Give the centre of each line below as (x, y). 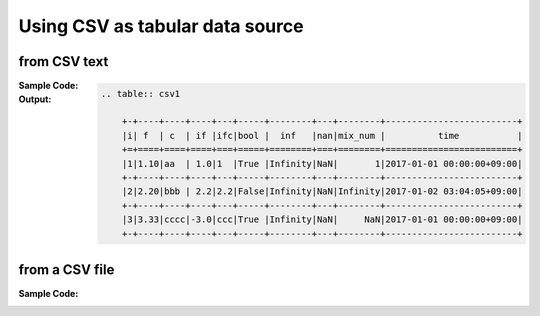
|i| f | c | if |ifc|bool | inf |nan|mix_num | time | (322, 135)
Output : (35, 99)
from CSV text (63, 61)
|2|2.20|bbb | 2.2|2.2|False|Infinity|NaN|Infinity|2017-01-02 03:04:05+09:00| (322, 191)
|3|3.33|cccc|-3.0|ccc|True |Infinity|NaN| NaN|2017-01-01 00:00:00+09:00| (322, 219)
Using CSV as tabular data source (161, 26)
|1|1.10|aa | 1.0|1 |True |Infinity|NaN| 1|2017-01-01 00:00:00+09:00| (322, 163)
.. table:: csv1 (140, 93)
